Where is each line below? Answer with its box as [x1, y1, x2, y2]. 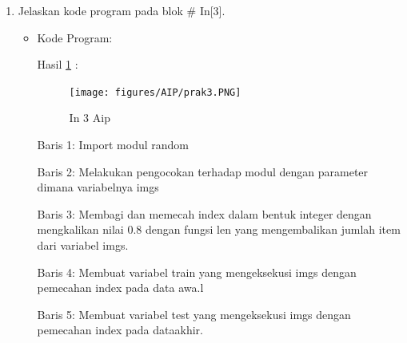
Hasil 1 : [37, 56, 78, 73]
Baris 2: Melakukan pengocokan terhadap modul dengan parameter [37, 163, 369, 179]
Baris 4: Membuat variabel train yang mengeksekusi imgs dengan [37, 263, 357, 280]
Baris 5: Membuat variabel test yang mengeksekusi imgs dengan [37, 306, 351, 322]
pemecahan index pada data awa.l [37, 279, 204, 296]
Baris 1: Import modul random [37, 136, 189, 153]
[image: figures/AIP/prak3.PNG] [69, 86, 241, 98]
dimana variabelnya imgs [37, 179, 159, 195]
